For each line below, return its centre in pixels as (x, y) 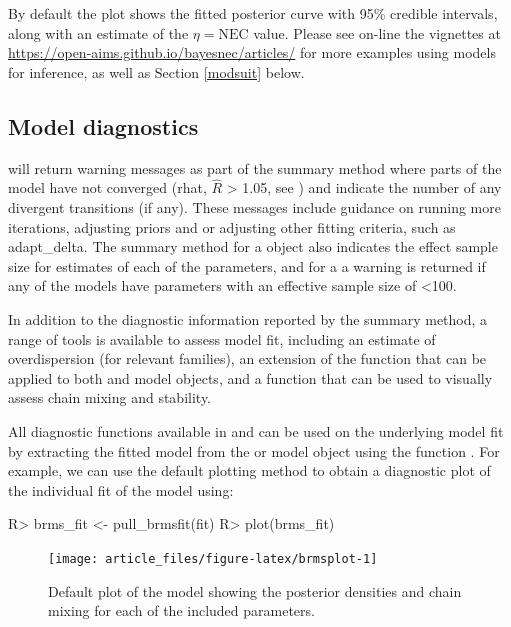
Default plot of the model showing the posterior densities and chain (255, 590)
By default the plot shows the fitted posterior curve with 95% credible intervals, (253, 13)
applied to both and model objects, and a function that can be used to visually (250, 377)
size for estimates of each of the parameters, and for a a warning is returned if (247, 265)
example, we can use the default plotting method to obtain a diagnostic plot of (249, 470)
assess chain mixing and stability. (109, 397)
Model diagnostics (103, 125)
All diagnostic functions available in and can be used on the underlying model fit (256, 430)
